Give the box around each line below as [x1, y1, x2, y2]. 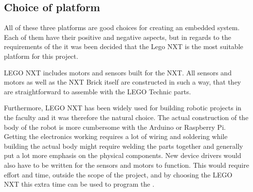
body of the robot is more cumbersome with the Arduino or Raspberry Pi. [4, 122, 226, 132]
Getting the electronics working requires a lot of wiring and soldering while [4, 131, 228, 141]
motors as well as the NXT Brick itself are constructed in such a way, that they [4, 77, 241, 87]
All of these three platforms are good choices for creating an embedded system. [4, 22, 240, 33]
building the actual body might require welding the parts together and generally [4, 140, 243, 151]
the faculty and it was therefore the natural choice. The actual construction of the [4, 112, 249, 122]
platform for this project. [4, 51, 78, 61]
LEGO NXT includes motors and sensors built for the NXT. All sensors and [4, 67, 232, 77]
